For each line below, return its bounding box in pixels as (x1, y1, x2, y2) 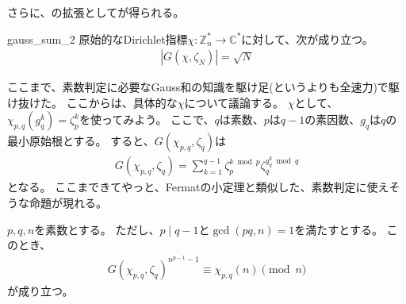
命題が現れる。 (29, 194, 107, 211)
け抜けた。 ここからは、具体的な (7, 94, 178, 110)
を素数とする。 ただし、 (34, 221, 160, 237)
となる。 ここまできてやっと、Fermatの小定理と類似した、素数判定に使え (7, 179, 389, 195)
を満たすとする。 (294, 221, 383, 237)
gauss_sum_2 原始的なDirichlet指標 (7, 30, 188, 47)
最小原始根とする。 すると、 (7, 133, 155, 149)
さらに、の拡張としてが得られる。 (7, 4, 185, 20)
